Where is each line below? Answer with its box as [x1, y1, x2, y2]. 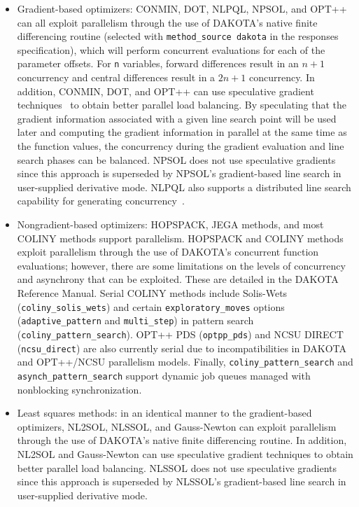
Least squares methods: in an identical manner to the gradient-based [17, 405, 312, 420]
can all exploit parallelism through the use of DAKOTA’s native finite [17, 15, 318, 29]
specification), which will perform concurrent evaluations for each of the [17, 42, 325, 57]
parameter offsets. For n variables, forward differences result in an [17, 56, 299, 71]
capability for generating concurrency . [17, 193, 185, 208]
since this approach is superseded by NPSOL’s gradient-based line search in [17, 166, 342, 181]
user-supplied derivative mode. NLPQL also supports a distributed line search [17, 179, 351, 194]
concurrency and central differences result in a [17, 70, 216, 85]
